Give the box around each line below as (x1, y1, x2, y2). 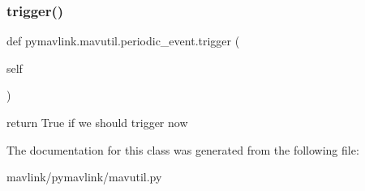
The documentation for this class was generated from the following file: (6, 141, 359, 158)
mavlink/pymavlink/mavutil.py (6, 168, 162, 185)
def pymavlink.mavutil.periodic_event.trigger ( (6, 32, 240, 49)
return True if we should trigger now (6, 114, 188, 130)
